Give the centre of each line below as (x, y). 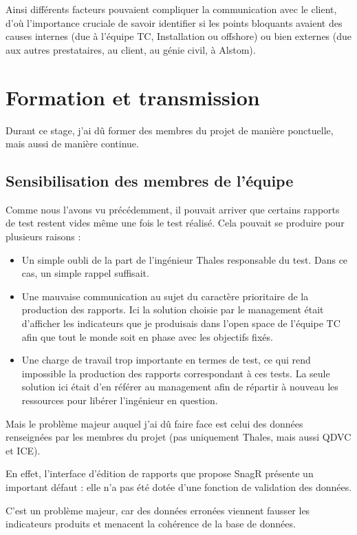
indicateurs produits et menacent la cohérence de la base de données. (151, 524)
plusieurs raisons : (43, 237)
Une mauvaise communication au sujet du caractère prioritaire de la (165, 296)
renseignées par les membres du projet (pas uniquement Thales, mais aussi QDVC (178, 437)
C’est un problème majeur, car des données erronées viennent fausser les (158, 510)
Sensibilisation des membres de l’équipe (150, 181)
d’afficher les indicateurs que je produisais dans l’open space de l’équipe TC (181, 323)
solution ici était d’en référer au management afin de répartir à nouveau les (180, 387)
